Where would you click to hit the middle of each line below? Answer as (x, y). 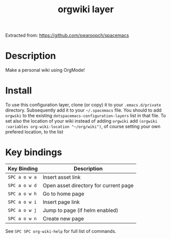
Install (19, 91)
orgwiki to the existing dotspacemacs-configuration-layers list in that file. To (86, 116)
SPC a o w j (22, 210)
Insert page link (61, 202)
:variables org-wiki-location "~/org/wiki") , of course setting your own (83, 126)
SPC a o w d (22, 185)
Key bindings (34, 153)
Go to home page (63, 194)
